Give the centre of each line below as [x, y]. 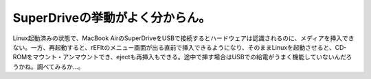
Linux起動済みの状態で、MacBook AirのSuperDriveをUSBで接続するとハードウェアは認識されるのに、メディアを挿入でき [183, 38]
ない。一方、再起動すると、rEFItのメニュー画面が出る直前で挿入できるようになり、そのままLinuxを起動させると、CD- [180, 47]
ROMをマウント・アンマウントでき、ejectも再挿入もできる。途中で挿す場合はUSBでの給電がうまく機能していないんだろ [182, 57]
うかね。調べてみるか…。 [48, 66]
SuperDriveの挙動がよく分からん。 [112, 18]
